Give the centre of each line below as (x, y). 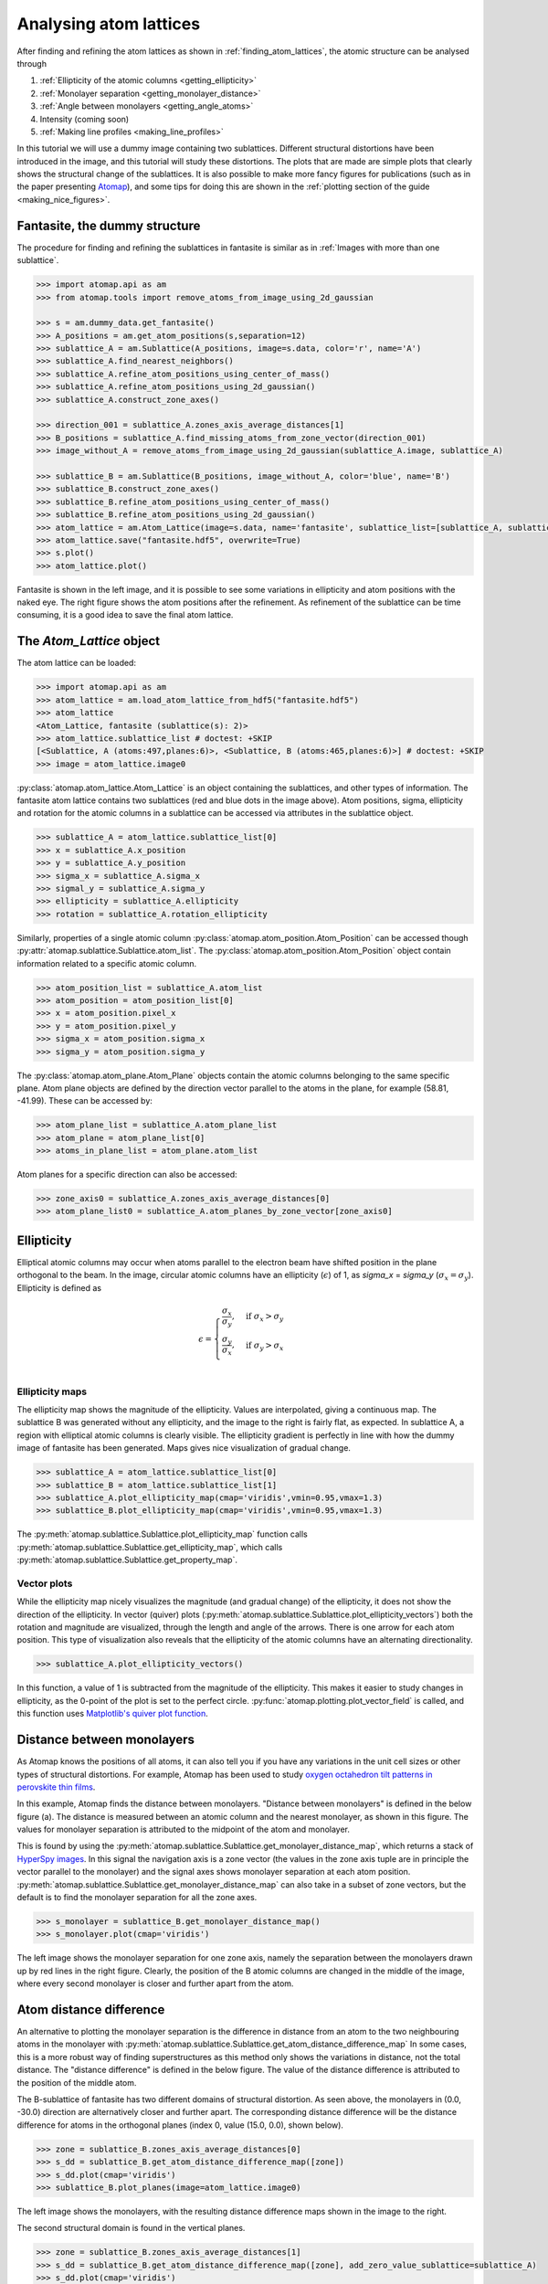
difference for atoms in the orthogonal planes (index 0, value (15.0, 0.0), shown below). (180, 2125)
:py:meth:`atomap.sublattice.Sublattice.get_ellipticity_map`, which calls (150, 1547)
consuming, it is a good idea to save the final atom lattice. (125, 615)
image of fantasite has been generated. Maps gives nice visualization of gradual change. (184, 1448)
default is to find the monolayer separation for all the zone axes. (137, 1898)
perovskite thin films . (56, 1787)
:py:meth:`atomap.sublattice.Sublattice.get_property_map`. (127, 1560)
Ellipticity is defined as (59, 1287)
